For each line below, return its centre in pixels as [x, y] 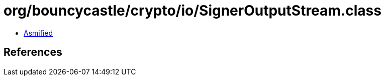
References [33, 52]
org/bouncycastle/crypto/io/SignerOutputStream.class [192, 11]
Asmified [38, 33]
